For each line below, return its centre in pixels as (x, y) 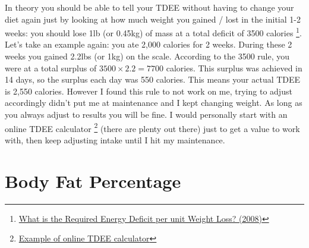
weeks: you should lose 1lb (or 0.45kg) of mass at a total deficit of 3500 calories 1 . (153, 32)
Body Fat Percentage (93, 180)
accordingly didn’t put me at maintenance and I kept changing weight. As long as (154, 103)
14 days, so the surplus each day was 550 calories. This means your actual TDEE (153, 79)
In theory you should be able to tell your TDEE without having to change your (149, 7)
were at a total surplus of (51, 68)
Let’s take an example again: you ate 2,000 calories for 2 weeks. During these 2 (149, 44)
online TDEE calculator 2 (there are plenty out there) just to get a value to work (152, 127)
